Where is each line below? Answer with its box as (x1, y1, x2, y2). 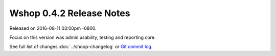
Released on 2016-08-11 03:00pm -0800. (9, 25, 97, 31)
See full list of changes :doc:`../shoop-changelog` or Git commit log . (9, 43, 153, 50)
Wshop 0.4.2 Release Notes (9, 8, 130, 19)
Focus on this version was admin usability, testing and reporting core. (9, 34, 156, 40)
